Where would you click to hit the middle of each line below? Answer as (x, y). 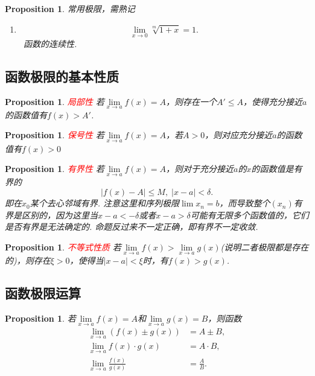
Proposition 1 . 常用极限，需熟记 (70, 8)
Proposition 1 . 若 (40, 318)
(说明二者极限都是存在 (265, 247)
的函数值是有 (277, 169)
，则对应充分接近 (239, 135)
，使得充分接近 (273, 101)
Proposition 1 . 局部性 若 (55, 101)
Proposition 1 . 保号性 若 (55, 135)
